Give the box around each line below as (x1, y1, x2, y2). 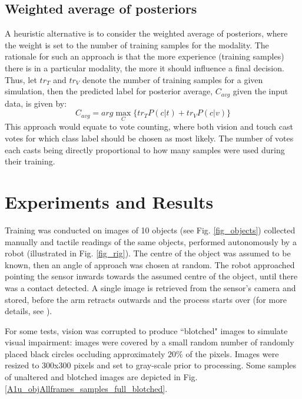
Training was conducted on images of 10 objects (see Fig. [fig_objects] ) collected (5, 223, 296, 236)
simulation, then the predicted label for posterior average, (5, 85, 213, 97)
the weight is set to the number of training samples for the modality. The (5, 38, 269, 51)
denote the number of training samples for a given (82, 73, 263, 85)
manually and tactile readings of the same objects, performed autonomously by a (5, 235, 297, 248)
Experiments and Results (5, 190, 214, 213)
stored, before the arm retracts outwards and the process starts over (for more (5, 293, 287, 305)
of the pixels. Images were (185, 347, 279, 360)
